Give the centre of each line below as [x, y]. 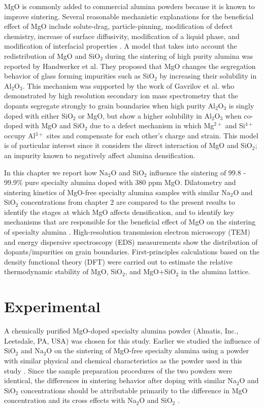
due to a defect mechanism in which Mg [152, 125]
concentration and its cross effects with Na [70, 400]
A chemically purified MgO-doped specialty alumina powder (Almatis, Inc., [121, 331]
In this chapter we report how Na [56, 172]
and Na [32, 350]
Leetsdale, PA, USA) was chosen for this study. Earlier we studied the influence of [132, 340]
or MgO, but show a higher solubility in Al [145, 115]
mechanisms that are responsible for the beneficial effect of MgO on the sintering [130, 222]
